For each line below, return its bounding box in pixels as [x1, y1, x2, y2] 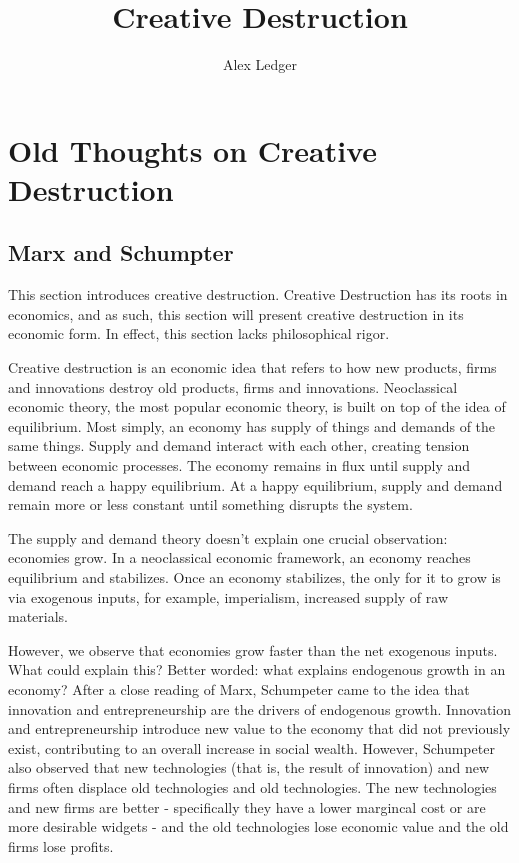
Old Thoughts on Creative [8, 129, 378, 170]
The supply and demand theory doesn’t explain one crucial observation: [8, 527, 448, 548]
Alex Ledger [222, 54, 298, 75]
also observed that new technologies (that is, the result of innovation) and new [8, 757, 490, 778]
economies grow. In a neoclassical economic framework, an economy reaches [8, 547, 471, 568]
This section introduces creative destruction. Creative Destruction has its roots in [8, 284, 508, 305]
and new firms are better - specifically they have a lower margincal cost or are [8, 796, 486, 817]
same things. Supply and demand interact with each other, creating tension [8, 435, 470, 456]
